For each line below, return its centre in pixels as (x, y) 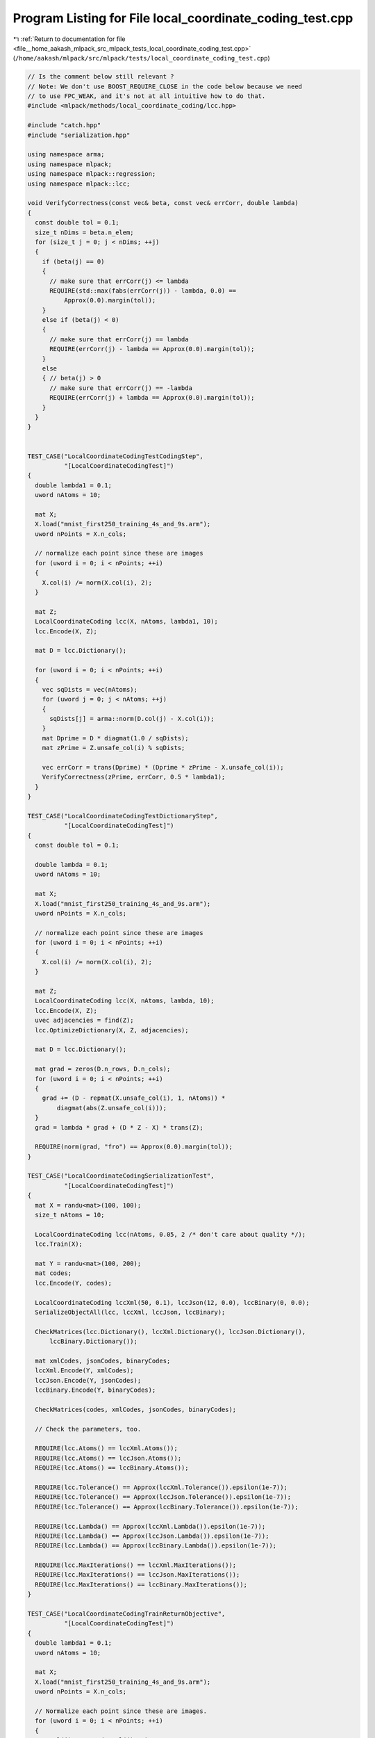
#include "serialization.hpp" (79, 135)
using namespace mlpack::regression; (92, 174)
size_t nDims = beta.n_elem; (85, 232)
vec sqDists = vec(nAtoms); (90, 689)
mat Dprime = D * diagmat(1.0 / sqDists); (115, 738)
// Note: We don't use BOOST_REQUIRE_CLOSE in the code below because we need (165, 86)
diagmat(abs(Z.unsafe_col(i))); (111, 1108)
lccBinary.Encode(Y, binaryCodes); (95, 1390)
